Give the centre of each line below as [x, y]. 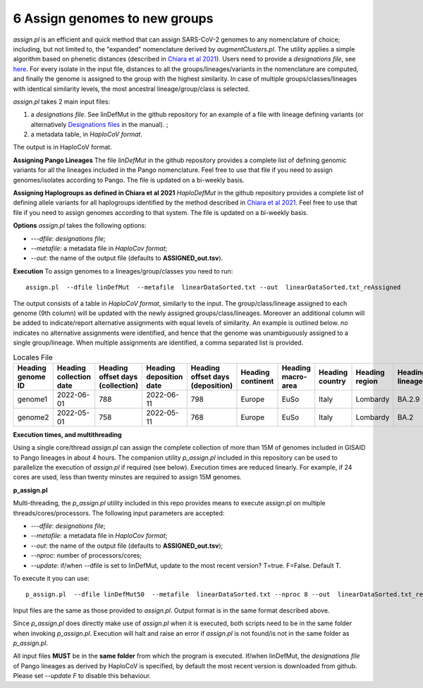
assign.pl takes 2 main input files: [62, 102]
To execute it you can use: [51, 578]
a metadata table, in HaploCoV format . [86, 135]
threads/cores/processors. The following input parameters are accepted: [119, 513]
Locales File [33, 357]
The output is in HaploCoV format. [62, 147]
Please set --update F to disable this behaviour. [82, 676]
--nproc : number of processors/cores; [86, 555]
